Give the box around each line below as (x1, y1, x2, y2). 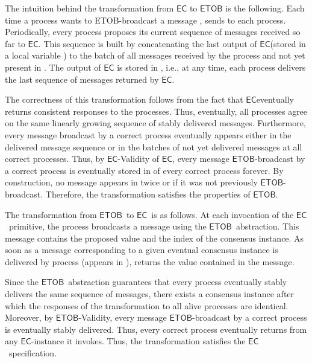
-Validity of (117, 152, 160, 165)
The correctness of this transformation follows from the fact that (5, 93, 243, 106)
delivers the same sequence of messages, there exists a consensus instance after (5, 288, 295, 300)
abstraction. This (236, 220, 299, 233)
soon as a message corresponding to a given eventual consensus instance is (5, 243, 278, 256)
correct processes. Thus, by (5, 152, 105, 165)
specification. (8, 347, 57, 359)
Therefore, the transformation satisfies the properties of (45, 187, 251, 200)
